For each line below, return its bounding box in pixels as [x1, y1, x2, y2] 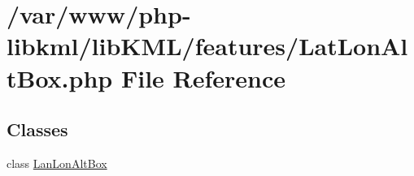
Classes [7, 117, 68, 142]
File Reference [120, 61, 286, 94]
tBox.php [7, 61, 113, 94]
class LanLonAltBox [7, 154, 107, 171]
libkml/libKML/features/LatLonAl [7, 29, 408, 62]
